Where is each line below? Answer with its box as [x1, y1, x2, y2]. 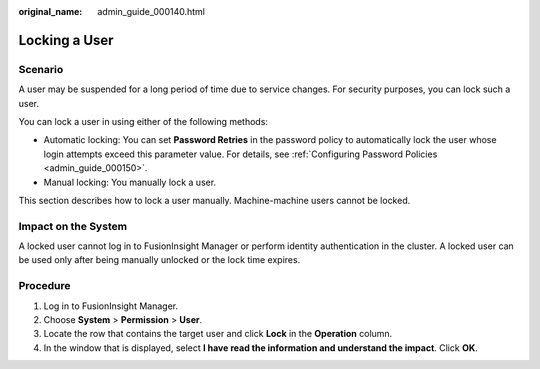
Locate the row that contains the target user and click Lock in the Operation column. [43, 328, 393, 340]
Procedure [18, 279, 71, 293]
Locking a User [18, 31, 114, 49]
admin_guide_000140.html [97, 6, 205, 17]
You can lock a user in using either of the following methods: [18, 115, 269, 127]
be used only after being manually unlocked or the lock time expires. [18, 254, 301, 266]
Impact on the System [18, 219, 128, 233]
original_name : [18, 6, 83, 17]
